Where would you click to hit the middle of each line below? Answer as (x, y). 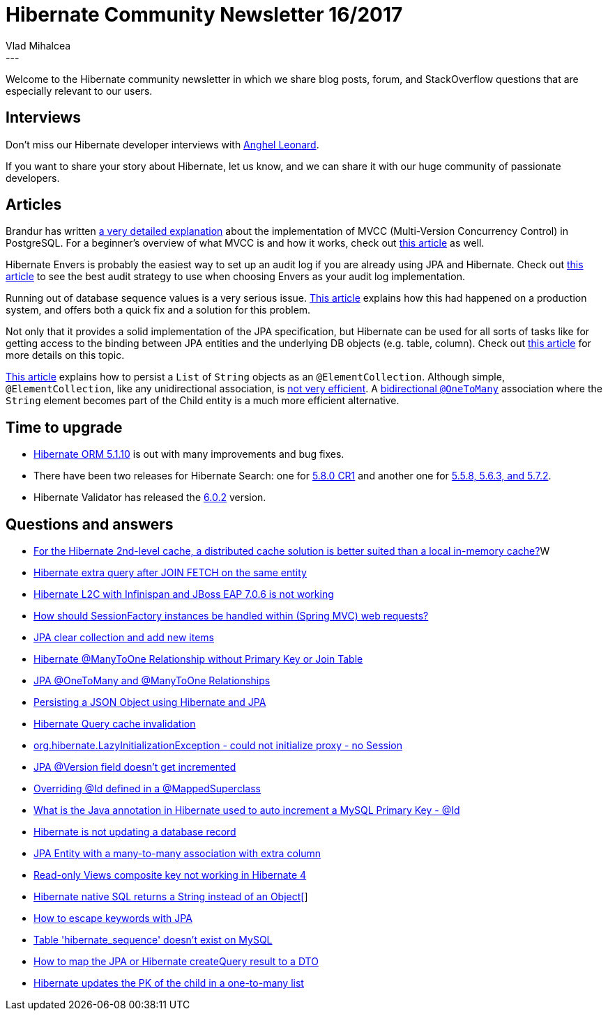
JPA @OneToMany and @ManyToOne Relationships (152, 681)
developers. (33, 178)
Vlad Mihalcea (38, 45)
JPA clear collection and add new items (124, 638)
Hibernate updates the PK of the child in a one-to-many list (169, 983)
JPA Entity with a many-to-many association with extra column (177, 854)
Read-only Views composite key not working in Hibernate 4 (170, 875)
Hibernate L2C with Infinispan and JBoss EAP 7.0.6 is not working (184, 594)
